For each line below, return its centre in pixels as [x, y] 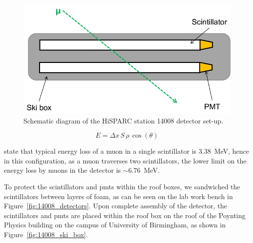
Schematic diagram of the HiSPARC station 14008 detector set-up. [123, 120]
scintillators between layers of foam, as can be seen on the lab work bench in [118, 196]
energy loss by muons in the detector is [63, 170]
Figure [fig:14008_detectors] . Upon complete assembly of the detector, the [116, 206]
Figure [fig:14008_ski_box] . [46, 234]
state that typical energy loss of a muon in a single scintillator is [100, 151]
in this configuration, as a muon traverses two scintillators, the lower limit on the [125, 160]
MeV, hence [232, 151]
